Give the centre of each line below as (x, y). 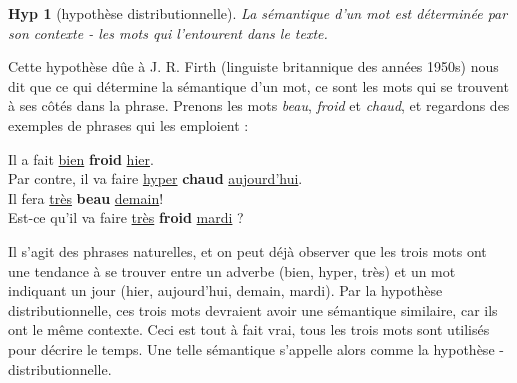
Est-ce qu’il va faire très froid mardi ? (126, 217)
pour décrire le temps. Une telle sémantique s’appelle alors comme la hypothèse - (256, 348)
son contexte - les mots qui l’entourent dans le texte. (168, 32)
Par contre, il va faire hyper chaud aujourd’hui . (155, 178)
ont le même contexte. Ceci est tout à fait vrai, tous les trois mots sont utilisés (249, 329)
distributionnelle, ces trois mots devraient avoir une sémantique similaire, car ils (253, 309)
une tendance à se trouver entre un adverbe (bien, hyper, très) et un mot (232, 270)
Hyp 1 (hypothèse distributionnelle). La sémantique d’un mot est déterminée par (258, 13)
